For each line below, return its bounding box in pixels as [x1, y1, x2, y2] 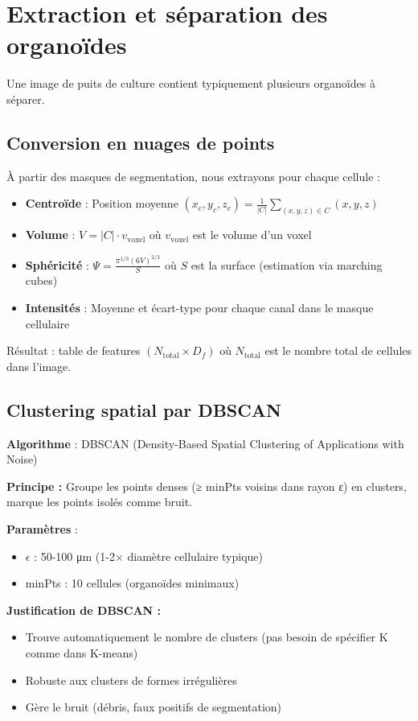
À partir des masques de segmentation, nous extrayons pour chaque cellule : [6, 167, 380, 184]
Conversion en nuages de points [6, 130, 275, 154]
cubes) [25, 272, 58, 289]
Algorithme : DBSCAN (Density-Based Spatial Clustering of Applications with [6, 435, 404, 451]
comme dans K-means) [25, 644, 138, 661]
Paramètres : [6, 521, 78, 537]
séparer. [6, 90, 45, 107]
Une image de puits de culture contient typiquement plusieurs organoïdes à [6, 75, 375, 92]
